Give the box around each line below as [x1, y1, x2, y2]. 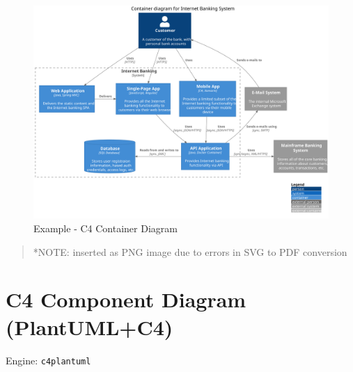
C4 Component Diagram [6, 285, 246, 314]
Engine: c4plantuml [6, 353, 91, 367]
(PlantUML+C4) [6, 312, 173, 341]
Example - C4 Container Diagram [33, 221, 178, 235]
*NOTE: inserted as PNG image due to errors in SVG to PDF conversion [33, 244, 347, 259]
